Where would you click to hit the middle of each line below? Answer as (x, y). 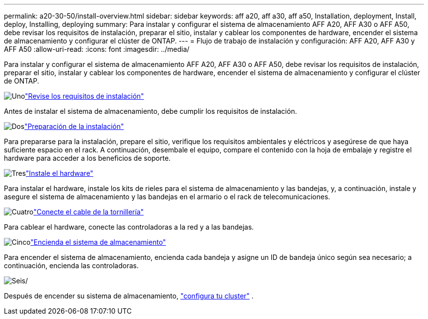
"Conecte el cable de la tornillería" (89, 212)
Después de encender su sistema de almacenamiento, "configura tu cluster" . (129, 296)
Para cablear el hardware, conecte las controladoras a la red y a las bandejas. (129, 227)
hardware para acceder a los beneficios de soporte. (87, 158)
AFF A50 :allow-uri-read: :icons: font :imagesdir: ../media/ (97, 49)
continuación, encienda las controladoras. (71, 266)
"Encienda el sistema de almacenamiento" (98, 242)
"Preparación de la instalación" (74, 126)
